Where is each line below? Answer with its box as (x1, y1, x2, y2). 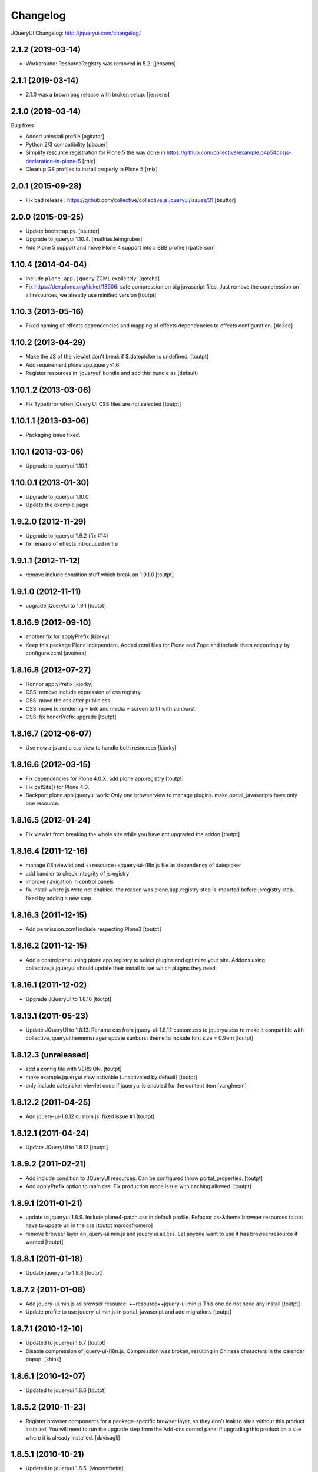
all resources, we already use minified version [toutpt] (25, 291, 157, 299)
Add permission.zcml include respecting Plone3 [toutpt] (25, 925, 161, 933)
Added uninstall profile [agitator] (25, 132, 105, 140)
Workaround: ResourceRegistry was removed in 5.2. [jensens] (25, 60, 176, 67)
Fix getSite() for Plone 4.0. (25, 783, 90, 790)
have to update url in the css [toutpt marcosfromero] (25, 1222, 153, 1229)
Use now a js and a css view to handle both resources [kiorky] (25, 744, 177, 751)
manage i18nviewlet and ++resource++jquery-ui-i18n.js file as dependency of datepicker (25, 861, 241, 868)
